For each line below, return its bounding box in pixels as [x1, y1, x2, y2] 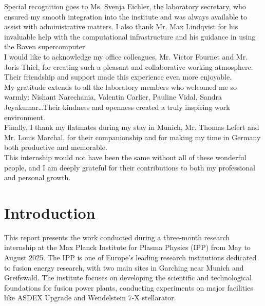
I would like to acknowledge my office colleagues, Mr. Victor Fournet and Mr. [4, 51, 248, 62]
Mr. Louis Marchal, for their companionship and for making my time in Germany [4, 131, 261, 142]
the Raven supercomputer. [4, 41, 87, 52]
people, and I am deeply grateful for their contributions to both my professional [4, 162, 255, 173]
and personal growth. [4, 172, 71, 183]
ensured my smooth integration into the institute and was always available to [4, 11, 247, 22]
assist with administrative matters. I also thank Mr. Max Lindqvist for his [4, 21, 238, 32]
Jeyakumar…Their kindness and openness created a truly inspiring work [4, 101, 230, 112]
